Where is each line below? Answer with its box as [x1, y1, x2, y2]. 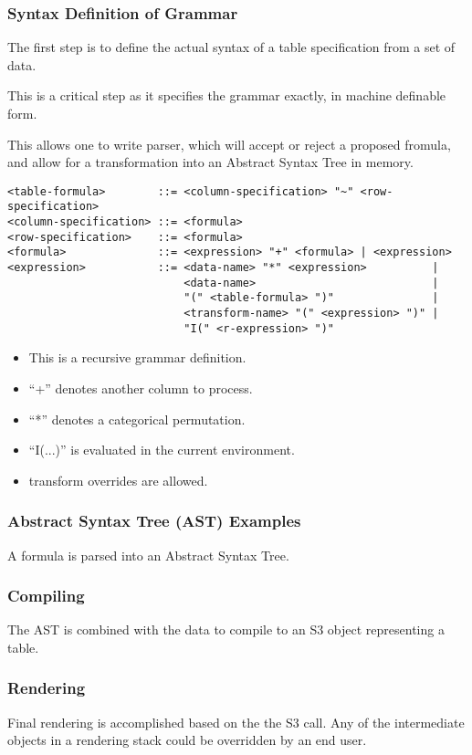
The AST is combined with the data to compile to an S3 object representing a [7, 620, 445, 639]
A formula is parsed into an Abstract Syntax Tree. [7, 545, 289, 564]
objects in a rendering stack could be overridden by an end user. [7, 730, 367, 750]
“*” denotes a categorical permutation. [28, 409, 246, 428]
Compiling [7, 584, 85, 607]
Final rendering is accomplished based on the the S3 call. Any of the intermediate [7, 712, 465, 731]
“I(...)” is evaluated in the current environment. [28, 440, 295, 459]
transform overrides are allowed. [28, 470, 208, 489]
